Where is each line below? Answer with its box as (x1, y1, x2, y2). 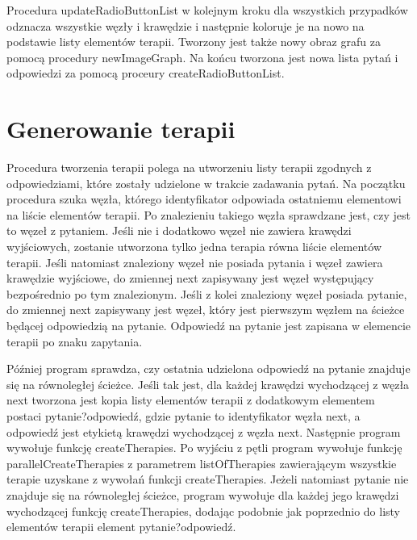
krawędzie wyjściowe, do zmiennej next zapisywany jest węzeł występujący (6, 270, 374, 287)
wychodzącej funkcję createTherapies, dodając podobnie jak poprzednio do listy (6, 502, 400, 519)
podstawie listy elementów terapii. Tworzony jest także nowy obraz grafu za (6, 33, 381, 50)
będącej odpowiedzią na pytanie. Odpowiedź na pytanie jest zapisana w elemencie (6, 317, 411, 334)
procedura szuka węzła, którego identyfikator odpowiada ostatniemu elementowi (6, 190, 402, 207)
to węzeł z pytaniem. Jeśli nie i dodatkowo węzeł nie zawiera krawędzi (6, 222, 352, 239)
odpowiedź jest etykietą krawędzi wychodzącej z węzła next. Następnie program (6, 423, 401, 440)
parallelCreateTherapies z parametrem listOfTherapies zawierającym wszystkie (6, 454, 397, 471)
